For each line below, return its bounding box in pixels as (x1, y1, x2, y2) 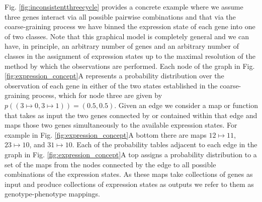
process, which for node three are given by (32, 90, 162, 100)
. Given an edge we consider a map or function (114, 99, 258, 110)
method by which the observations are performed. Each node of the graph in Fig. (5, 60, 255, 71)
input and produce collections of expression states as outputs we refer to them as (5, 178, 254, 189)
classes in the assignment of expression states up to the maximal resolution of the (5, 50, 255, 61)
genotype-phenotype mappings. (5, 188, 100, 199)
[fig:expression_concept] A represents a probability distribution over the (5, 70, 224, 81)
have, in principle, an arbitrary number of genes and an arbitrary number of (5, 41, 239, 51)
